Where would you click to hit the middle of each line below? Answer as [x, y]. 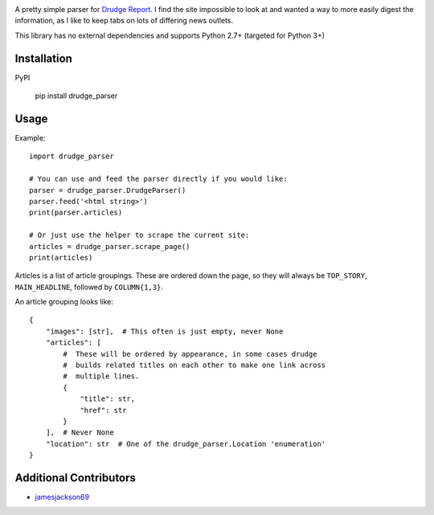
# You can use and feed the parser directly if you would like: [159, 179]
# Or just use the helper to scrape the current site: [139, 235]
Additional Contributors [76, 478]
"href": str [103, 410]
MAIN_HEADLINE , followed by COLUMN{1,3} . [89, 287]
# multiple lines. [101, 376]
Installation [43, 58]
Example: [30, 137]
